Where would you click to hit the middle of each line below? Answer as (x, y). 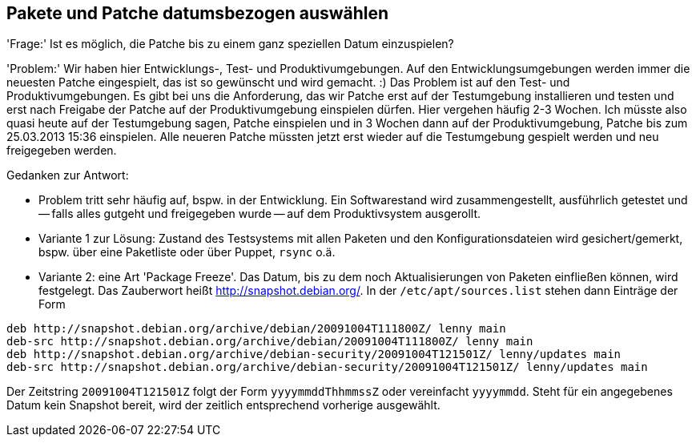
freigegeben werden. (62, 151)
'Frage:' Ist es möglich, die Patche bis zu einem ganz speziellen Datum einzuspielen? (230, 44)
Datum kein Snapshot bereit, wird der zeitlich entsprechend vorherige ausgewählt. (223, 405)
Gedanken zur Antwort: (68, 175)
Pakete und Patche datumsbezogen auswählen (198, 13)
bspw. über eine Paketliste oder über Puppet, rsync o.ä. (187, 252)
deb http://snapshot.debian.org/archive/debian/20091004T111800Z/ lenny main (256, 329)
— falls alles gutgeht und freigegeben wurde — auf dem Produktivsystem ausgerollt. (260, 214)
